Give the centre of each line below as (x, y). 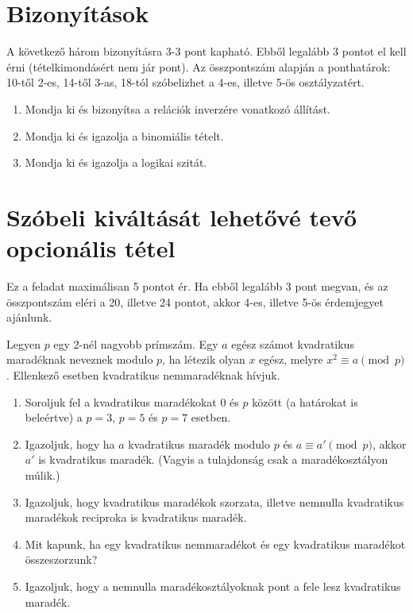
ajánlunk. (29, 317)
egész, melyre (291, 359)
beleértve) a (54, 417)
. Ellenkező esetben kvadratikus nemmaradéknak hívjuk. (143, 374)
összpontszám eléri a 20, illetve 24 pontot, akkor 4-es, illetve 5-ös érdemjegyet (195, 301)
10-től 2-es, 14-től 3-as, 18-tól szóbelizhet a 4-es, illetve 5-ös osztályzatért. (185, 82)
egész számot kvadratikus (293, 343)
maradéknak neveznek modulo (80, 359)
